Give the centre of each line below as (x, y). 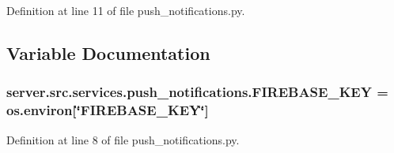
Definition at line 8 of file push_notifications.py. (123, 139)
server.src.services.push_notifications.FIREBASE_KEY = (197, 92)
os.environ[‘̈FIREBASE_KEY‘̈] (108, 110)
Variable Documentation (108, 52)
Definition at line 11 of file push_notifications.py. (126, 10)
